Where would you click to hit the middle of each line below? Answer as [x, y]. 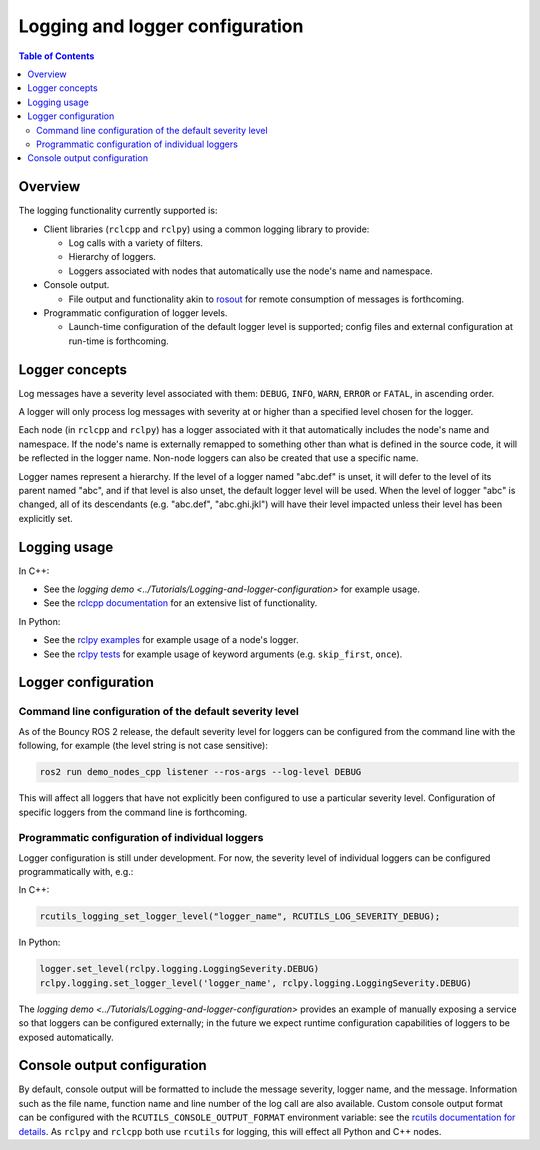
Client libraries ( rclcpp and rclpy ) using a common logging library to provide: [206, 229]
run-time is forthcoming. [118, 341]
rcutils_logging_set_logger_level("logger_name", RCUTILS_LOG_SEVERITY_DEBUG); [240, 916]
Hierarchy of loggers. [112, 257]
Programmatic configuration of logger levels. [135, 312]
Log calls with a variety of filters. [136, 242]
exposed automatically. [66, 1037]
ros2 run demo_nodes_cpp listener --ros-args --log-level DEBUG [200, 772]
